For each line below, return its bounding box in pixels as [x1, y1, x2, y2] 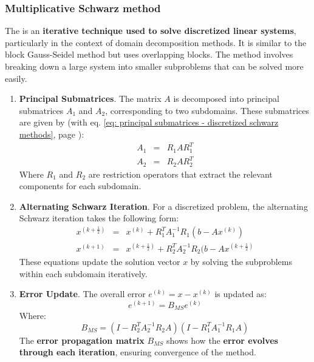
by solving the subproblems [190, 255, 292, 267]
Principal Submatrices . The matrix [19, 92, 162, 105]
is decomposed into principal [173, 92, 279, 105]
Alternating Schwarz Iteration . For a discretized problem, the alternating [19, 199, 308, 212]
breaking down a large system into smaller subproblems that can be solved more [5, 60, 304, 72]
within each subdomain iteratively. [19, 267, 148, 280]
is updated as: [214, 287, 267, 300]
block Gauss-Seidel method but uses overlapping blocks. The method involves [5, 48, 293, 61]
